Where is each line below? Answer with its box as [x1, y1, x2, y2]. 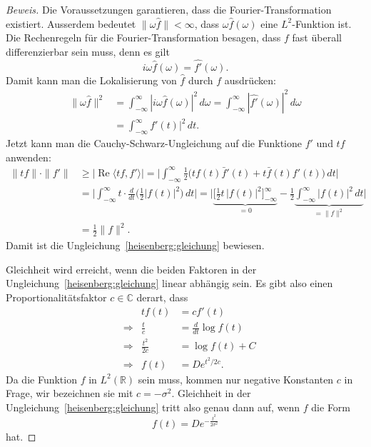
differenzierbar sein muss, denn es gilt [6, 44, 170, 59]
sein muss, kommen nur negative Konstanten [138, 371, 334, 386]
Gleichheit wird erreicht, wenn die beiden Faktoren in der [6, 261, 257, 276]
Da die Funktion [6, 371, 77, 386]
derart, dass [136, 290, 188, 305]
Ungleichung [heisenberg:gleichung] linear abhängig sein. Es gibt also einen [6, 276, 333, 291]
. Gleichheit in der [171, 386, 251, 401]
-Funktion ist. [292, 16, 352, 31]
